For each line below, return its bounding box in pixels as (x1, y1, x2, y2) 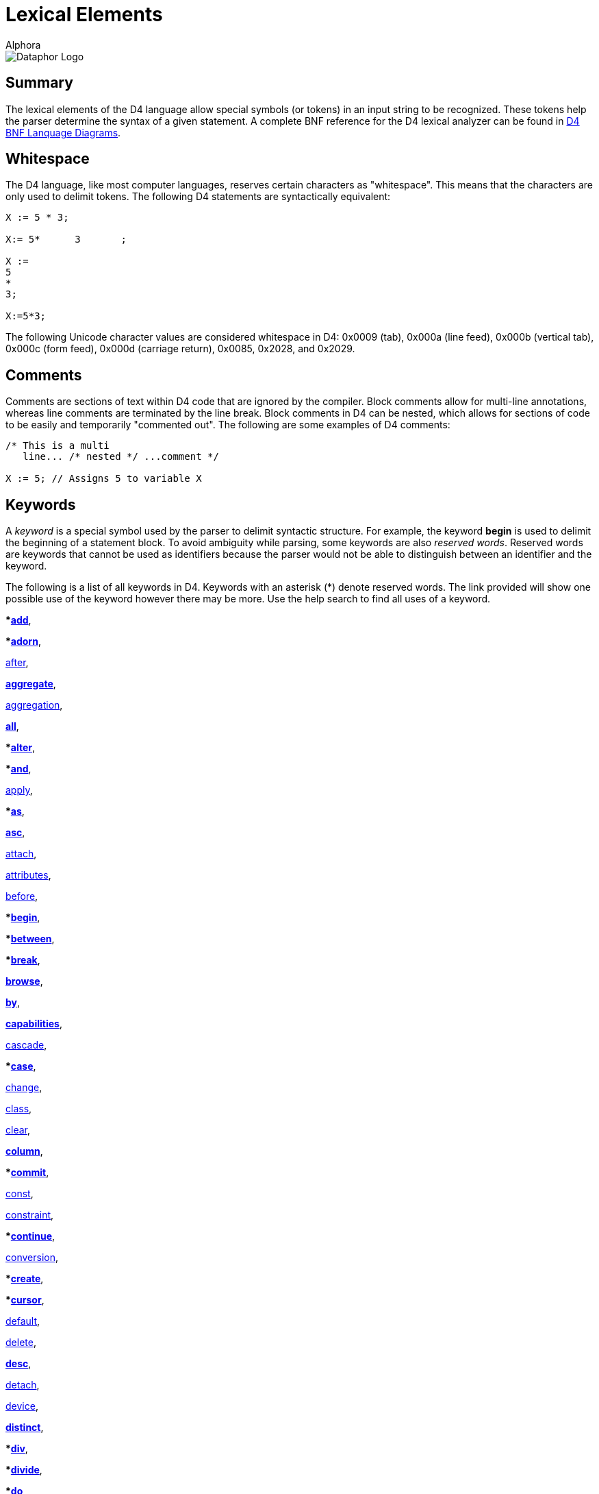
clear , (5, 1124, 30, 1136)
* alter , (5, 742, 36, 754)
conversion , (5, 1251, 58, 1264)
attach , (5, 848, 37, 860)
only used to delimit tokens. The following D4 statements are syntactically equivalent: (5, 191, 391, 203)
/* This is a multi (5, 440, 110, 452)
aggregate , (5, 678, 56, 690)
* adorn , (5, 635, 41, 648)
